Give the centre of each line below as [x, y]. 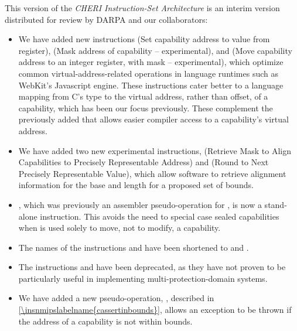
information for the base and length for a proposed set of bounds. [136, 185]
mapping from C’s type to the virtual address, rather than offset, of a [143, 96]
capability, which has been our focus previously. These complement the [146, 108]
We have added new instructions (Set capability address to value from [144, 39]
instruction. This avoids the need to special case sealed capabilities [160, 216]
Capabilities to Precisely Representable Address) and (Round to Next [144, 162]
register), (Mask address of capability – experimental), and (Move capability [155, 50]
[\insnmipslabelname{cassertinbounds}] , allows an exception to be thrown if [155, 310]
